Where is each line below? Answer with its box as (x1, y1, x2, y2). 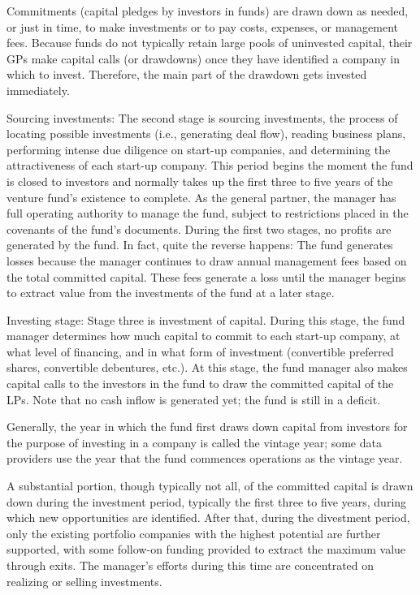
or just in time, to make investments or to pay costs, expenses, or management (6, 18, 399, 35)
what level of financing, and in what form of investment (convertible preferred (6, 343, 394, 360)
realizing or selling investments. (6, 572, 162, 589)
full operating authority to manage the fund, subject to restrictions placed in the (6, 205, 409, 222)
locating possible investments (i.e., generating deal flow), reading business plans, (6, 125, 406, 142)
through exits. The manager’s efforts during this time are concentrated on (6, 557, 375, 573)
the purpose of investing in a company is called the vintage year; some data (6, 433, 382, 451)
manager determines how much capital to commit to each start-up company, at (6, 327, 401, 344)
